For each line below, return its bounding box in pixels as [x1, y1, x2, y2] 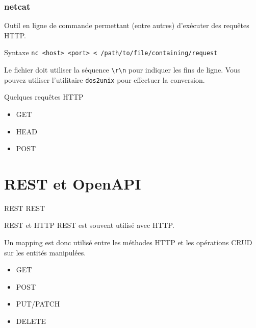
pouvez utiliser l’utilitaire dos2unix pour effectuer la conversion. [4, 74, 205, 85]
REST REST [4, 202, 45, 213]
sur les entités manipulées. [4, 247, 86, 257]
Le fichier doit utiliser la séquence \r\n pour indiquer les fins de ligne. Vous [4, 64, 241, 75]
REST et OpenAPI [4, 173, 141, 194]
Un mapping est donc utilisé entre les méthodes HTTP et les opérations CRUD [4, 237, 252, 248]
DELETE [16, 316, 46, 326]
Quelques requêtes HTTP [4, 91, 84, 102]
